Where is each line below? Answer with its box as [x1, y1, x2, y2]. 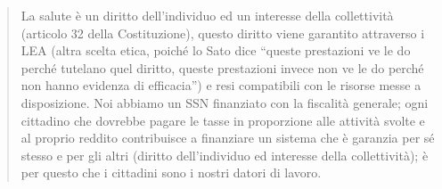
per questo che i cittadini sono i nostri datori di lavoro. [20, 163, 322, 182]
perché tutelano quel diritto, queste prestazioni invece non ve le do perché [20, 58, 424, 77]
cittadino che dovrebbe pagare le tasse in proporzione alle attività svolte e [20, 111, 425, 129]
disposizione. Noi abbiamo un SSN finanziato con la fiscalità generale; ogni [20, 93, 429, 111]
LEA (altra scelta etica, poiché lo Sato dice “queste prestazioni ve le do [20, 41, 411, 60]
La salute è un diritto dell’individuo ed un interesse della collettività [20, 6, 394, 24]
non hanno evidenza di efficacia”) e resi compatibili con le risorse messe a [20, 76, 422, 94]
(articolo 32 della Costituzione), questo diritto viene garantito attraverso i [20, 23, 425, 42]
